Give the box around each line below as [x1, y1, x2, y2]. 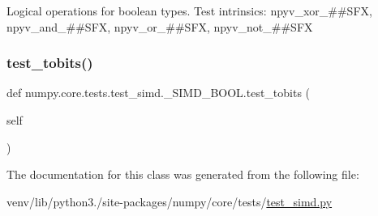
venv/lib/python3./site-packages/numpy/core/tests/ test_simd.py [6, 193, 333, 210]
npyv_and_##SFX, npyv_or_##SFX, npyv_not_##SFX [6, 18, 313, 35]
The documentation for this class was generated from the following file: [6, 166, 359, 183]
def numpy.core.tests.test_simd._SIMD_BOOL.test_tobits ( [6, 84, 311, 101]
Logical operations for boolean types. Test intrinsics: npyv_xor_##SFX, [6, 2, 372, 19]
